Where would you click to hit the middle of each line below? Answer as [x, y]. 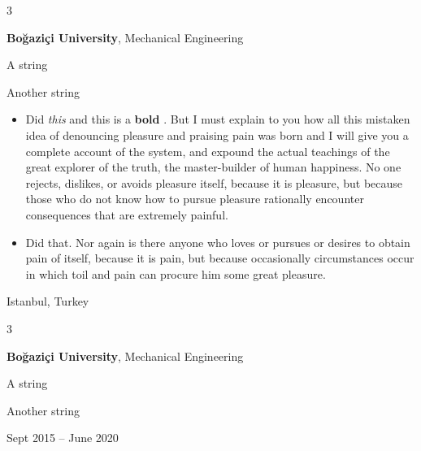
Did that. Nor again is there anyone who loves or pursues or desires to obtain [218, 242]
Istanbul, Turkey [48, 301]
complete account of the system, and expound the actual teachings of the [208, 151]
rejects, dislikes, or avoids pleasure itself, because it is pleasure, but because [214, 182]
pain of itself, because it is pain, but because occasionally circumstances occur [220, 258]
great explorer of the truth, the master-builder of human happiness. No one [213, 167]
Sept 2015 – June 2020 [63, 438]
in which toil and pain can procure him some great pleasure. [176, 273]
